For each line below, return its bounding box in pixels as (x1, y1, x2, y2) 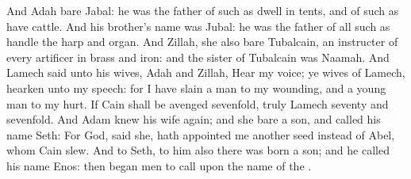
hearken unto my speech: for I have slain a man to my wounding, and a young (6, 79, 386, 96)
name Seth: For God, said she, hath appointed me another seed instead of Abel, (6, 126, 395, 143)
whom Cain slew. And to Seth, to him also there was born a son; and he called (6, 142, 390, 158)
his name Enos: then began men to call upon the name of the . (6, 157, 312, 173)
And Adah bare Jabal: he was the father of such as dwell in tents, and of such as (6, 2, 399, 18)
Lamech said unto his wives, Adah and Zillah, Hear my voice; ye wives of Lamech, (6, 64, 405, 81)
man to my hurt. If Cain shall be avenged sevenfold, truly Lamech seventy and (6, 95, 389, 112)
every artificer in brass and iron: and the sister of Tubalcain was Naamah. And (6, 48, 390, 65)
